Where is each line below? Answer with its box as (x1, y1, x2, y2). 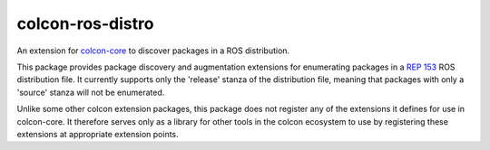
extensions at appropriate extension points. (16, 128, 179, 139)
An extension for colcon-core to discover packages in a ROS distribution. (16, 45, 290, 56)
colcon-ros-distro (16, 14, 154, 33)
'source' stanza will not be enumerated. (16, 87, 165, 98)
